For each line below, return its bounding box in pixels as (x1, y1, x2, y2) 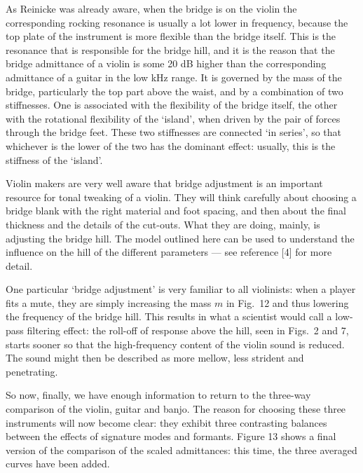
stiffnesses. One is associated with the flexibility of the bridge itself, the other (6, 97, 338, 112)
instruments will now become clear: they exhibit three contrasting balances (6, 415, 327, 430)
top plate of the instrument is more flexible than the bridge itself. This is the (6, 29, 336, 43)
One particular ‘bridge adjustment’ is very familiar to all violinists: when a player (6, 282, 356, 296)
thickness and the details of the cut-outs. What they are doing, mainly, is (6, 217, 320, 231)
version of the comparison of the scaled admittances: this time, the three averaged (6, 442, 357, 457)
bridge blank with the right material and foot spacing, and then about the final (6, 203, 346, 218)
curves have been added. (6, 456, 110, 471)
